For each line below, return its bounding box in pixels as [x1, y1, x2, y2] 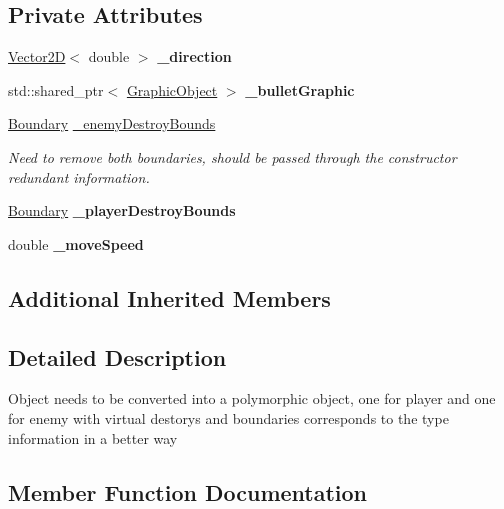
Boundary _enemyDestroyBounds [8, 113, 216, 134]
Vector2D [8, 46, 66, 67]
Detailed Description [8, 341, 227, 372]
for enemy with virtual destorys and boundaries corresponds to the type [8, 407, 449, 428]
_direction [157, 46, 232, 67]
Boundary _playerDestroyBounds [8, 200, 236, 221]
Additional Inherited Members [8, 282, 331, 313]
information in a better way [8, 427, 178, 448]
